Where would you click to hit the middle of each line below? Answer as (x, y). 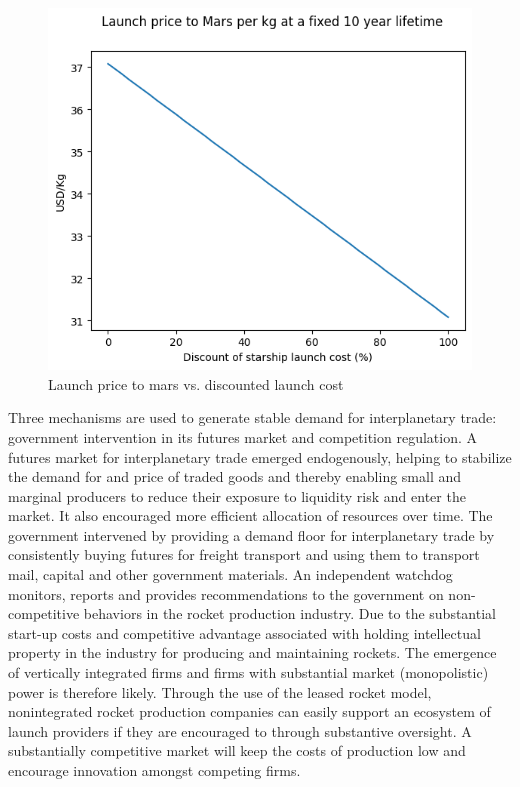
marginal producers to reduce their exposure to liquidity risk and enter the (237, 495)
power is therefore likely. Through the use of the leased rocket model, (220, 691)
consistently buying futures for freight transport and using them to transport (244, 554)
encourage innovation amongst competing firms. (154, 770)
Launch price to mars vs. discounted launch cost (196, 383)
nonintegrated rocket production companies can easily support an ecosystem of (249, 711)
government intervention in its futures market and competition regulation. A (242, 436)
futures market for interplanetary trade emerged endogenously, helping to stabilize (260, 456)
